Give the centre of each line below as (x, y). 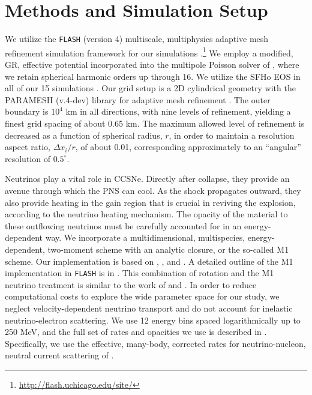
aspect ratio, (28, 147)
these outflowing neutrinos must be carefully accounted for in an (123, 225)
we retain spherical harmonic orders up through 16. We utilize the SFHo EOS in (153, 76)
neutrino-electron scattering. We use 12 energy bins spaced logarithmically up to (153, 320)
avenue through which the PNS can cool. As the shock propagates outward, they (153, 190)
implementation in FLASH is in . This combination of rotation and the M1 (139, 273)
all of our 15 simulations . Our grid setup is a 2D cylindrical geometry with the (150, 88)
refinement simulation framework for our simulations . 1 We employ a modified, (149, 52)
